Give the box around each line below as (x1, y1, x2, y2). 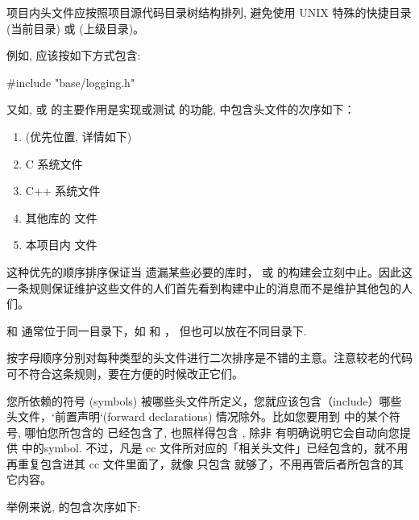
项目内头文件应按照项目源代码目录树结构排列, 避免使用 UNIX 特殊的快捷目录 (6, 4, 412, 20)
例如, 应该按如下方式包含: (6, 47, 141, 64)
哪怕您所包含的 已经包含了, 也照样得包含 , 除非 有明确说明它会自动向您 (24, 423, 400, 440)
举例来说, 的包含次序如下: (6, 498, 141, 515)
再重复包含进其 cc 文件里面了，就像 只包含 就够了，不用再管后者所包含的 (6, 455, 393, 472)
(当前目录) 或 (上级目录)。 (6, 19, 145, 36)
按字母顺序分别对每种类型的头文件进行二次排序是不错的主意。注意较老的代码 (6, 349, 413, 366)
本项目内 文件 (25, 236, 97, 253)
